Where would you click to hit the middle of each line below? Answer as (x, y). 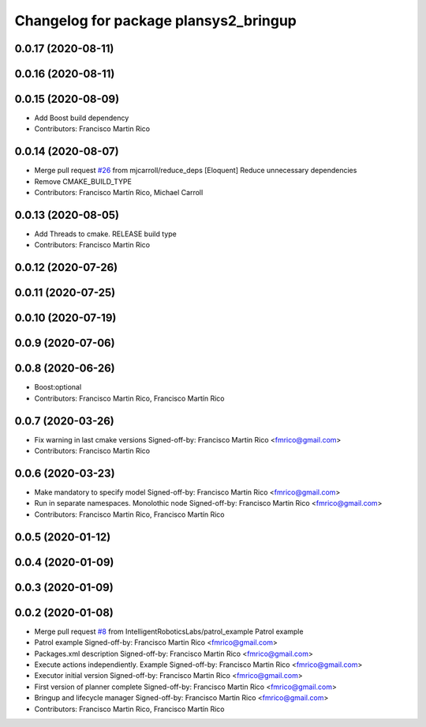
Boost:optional (58, 387)
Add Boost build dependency (82, 118)
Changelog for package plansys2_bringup (156, 21)
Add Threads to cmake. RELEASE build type (105, 234)
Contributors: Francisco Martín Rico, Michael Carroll (119, 193)
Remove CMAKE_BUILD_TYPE (83, 181)
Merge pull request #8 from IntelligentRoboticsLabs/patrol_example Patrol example (169, 631)
